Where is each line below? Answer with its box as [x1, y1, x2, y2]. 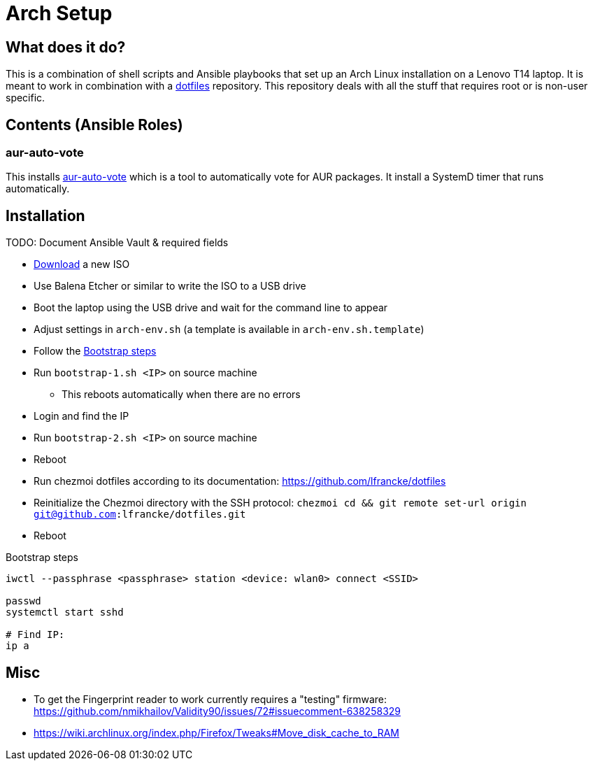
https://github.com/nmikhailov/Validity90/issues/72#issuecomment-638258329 [34, 705, 401, 718]
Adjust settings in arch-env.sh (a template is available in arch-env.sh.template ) [34, 323, 424, 336]
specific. [6, 92, 45, 104]
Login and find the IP [34, 410, 129, 423]
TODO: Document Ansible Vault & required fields [6, 236, 229, 249]
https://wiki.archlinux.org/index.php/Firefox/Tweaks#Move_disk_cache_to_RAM [34, 727, 399, 739]
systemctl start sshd [6, 607, 124, 618]
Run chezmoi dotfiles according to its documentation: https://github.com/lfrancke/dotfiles [34, 475, 446, 488]
